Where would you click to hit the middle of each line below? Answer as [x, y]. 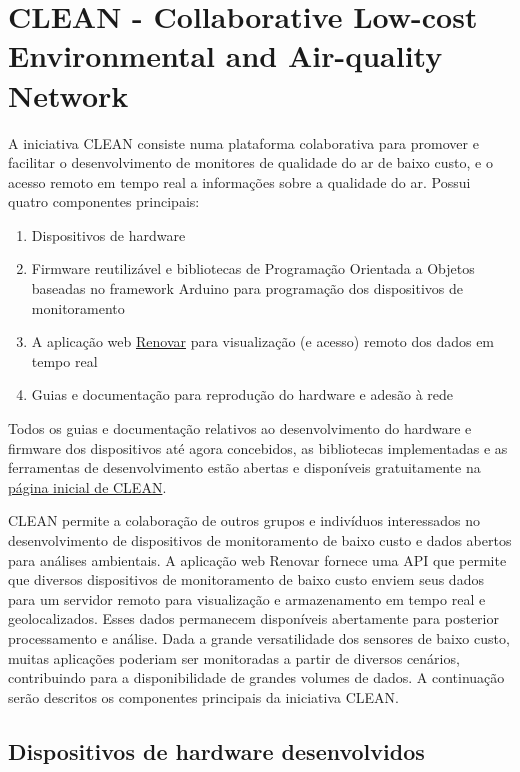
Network [68, 94]
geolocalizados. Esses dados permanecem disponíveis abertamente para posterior [253, 618]
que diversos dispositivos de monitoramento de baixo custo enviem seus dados [246, 579]
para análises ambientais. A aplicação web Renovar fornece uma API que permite [257, 559]
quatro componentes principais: [104, 201]
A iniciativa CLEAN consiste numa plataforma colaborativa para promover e [243, 142]
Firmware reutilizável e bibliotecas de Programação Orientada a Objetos [253, 268]
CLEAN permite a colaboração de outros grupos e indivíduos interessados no [244, 520]
